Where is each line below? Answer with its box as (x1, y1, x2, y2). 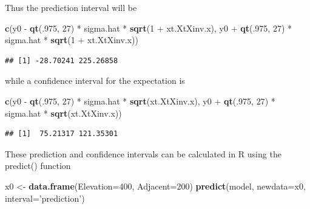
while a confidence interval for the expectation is (5, 74, 185, 87)
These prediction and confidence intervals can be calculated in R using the (5, 147, 281, 160)
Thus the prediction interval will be (5, 1, 137, 13)
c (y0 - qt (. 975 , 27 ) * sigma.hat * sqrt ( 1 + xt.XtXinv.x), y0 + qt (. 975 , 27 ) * (5, 21, 292, 34)
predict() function (5, 159, 71, 172)
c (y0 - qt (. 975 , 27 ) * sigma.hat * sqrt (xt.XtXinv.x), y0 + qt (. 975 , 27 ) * (5, 94, 275, 107)
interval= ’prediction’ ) (5, 191, 85, 204)
